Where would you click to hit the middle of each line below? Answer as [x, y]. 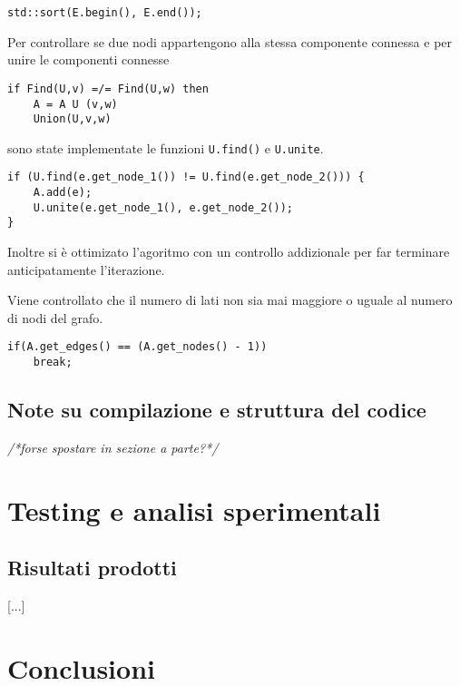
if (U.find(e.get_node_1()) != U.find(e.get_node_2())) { [186, 177]
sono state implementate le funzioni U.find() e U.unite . [166, 147]
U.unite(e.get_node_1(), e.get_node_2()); [163, 207]
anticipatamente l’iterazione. [86, 269]
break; [53, 363]
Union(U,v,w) [72, 119]
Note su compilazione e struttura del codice [217, 410]
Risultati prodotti [92, 568]
